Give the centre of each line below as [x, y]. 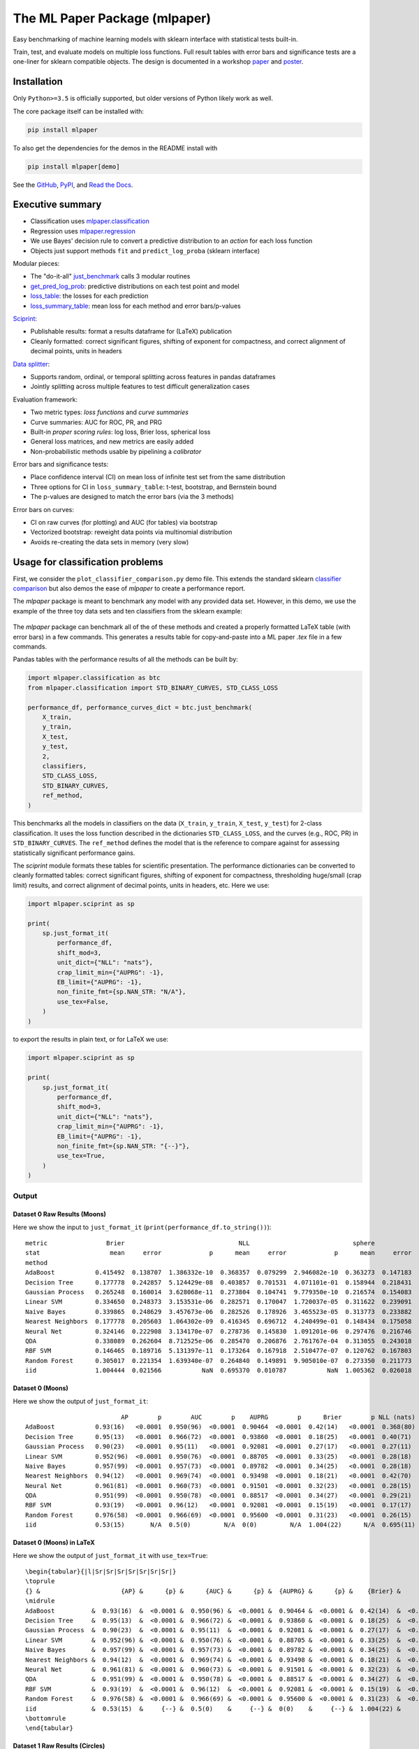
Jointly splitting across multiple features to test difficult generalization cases [140, 387]
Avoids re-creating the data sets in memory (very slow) [110, 541]
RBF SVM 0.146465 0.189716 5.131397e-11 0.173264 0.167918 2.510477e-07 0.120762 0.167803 [219, 1351]
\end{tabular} [49, 1728]
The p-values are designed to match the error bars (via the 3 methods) [132, 497]
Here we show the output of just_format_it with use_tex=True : [111, 1555]
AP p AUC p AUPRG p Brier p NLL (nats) [268, 1417]
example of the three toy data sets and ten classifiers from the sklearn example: [127, 611]
